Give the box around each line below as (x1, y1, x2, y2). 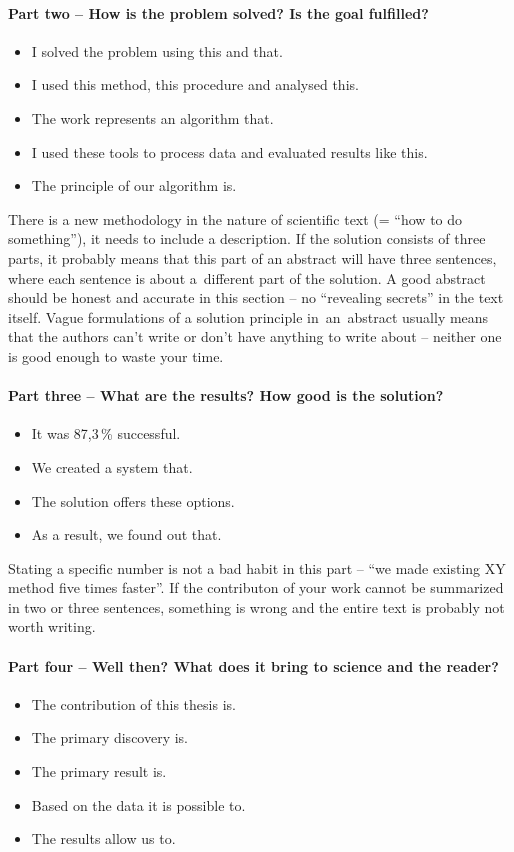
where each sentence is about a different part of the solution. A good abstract (8, 267, 486, 288)
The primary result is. (31, 761, 167, 782)
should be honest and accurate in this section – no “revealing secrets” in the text (8, 287, 504, 308)
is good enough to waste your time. (8, 345, 224, 366)
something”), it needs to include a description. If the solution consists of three (8, 228, 486, 249)
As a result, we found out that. (31, 524, 222, 545)
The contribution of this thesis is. (31, 693, 236, 714)
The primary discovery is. (31, 727, 189, 748)
